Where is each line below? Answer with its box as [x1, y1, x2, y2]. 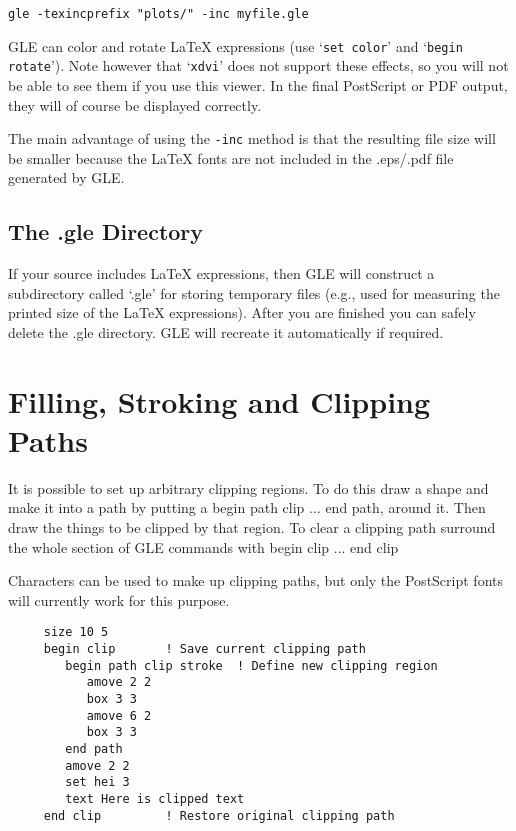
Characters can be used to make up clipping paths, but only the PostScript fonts [8, 570, 503, 591]
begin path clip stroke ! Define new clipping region [65, 658, 438, 673]
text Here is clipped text [65, 792, 245, 807]
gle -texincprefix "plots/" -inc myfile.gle [8, 7, 309, 21]
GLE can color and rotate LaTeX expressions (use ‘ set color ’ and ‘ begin [8, 35, 463, 56]
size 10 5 [43, 625, 109, 640]
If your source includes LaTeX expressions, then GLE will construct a [8, 263, 435, 284]
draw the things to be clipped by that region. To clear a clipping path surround [8, 517, 496, 538]
